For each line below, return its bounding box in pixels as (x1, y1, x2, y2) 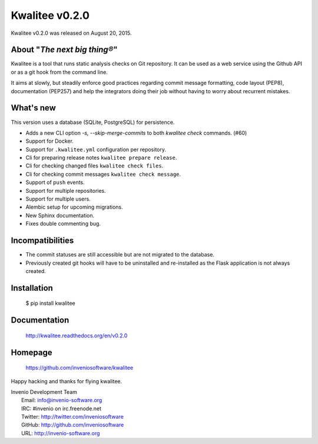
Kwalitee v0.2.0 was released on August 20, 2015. (11, 29, 132, 37)
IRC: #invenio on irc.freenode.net (21, 404, 102, 412)
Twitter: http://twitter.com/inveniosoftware (21, 413, 124, 420)
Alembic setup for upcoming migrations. (25, 203, 123, 211)
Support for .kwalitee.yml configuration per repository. (25, 146, 167, 153)
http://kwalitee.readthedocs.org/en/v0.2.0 (25, 332, 128, 339)
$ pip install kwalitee (25, 300, 76, 307)
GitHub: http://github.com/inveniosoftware (21, 422, 124, 429)
